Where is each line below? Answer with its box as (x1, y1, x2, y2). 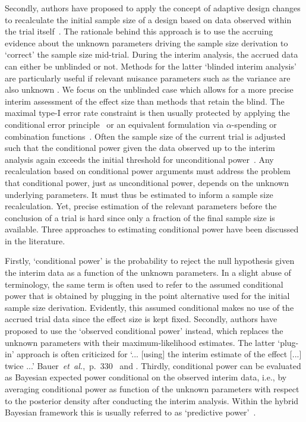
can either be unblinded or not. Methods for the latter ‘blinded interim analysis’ (5, 59, 296, 72)
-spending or (231, 118, 277, 130)
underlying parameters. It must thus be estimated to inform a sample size (5, 188, 273, 200)
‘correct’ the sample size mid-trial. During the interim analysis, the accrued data (5, 48, 298, 61)
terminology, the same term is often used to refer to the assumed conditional (5, 278, 283, 290)
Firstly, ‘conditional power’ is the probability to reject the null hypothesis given (5, 254, 295, 267)
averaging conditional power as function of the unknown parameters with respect (5, 383, 299, 395)
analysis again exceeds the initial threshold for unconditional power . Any (5, 153, 274, 165)
